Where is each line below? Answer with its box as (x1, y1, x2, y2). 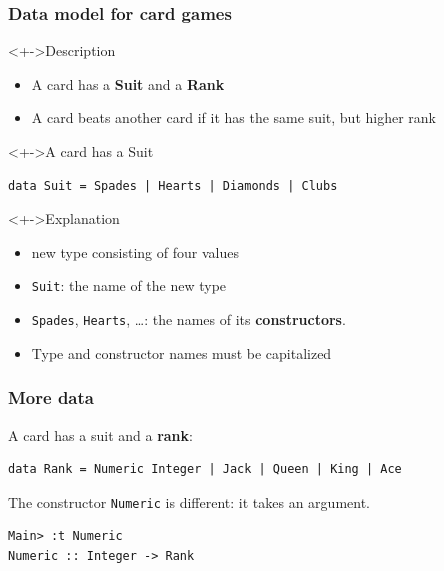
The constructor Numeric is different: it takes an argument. (8, 491, 371, 512)
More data (8, 385, 94, 410)
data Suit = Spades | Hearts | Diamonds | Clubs (8, 178, 338, 193)
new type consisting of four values (31, 241, 239, 262)
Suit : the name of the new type (31, 275, 227, 296)
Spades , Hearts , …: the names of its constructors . (31, 309, 346, 330)
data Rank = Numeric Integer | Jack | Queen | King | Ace (8, 462, 402, 477)
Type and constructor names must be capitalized (31, 342, 332, 363)
